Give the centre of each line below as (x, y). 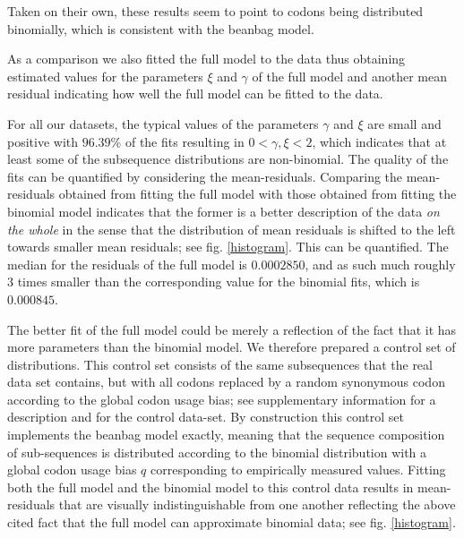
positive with (43, 141)
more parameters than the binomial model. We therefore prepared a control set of (232, 347)
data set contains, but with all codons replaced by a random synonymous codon (226, 382)
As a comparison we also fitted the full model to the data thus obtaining (206, 59)
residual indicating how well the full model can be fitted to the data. (195, 94)
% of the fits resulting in (177, 141)
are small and (404, 123)
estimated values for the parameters (105, 76)
